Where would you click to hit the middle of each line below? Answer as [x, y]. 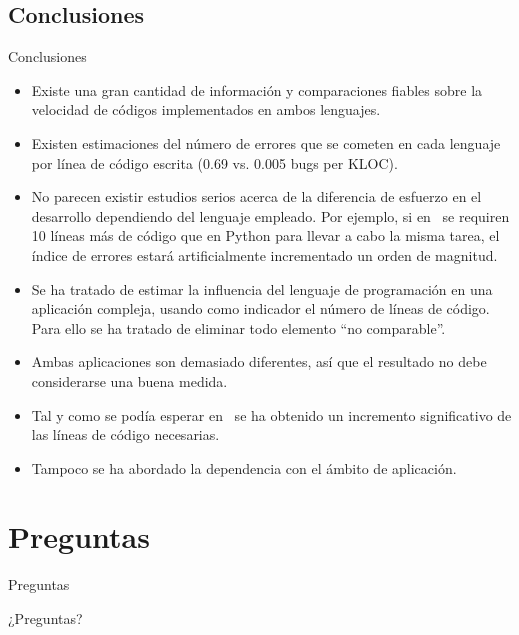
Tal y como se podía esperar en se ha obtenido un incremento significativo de [271, 414]
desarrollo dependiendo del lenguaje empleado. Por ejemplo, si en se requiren [270, 215]
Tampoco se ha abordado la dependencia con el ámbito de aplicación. [244, 467]
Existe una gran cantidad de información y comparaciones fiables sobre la [257, 89]
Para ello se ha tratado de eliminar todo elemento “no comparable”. [238, 327]
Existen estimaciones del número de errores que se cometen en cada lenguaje [266, 142]
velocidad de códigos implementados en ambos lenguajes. [206, 109]
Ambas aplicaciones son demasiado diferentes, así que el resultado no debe [259, 361]
